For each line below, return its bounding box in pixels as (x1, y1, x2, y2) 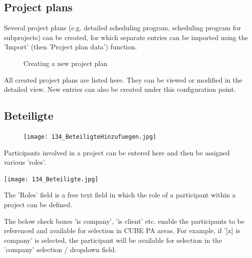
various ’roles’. (4, 157, 46, 167)
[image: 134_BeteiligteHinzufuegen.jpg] (23, 133, 157, 140)
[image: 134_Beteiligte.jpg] (4, 175, 99, 183)
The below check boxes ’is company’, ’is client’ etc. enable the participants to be (4, 215, 245, 226)
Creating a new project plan (23, 58, 107, 68)
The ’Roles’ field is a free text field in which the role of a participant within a (4, 190, 236, 200)
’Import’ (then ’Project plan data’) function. (4, 42, 137, 52)
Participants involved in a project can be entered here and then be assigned (4, 147, 230, 157)
